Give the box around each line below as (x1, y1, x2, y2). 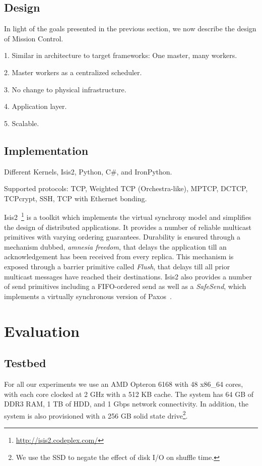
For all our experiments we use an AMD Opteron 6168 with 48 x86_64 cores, (4, 378, 243, 389)
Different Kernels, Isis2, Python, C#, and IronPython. (4, 166, 172, 177)
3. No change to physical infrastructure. (4, 84, 126, 94)
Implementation (4, 142, 89, 158)
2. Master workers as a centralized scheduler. (4, 67, 142, 77)
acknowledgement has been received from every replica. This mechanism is (4, 251, 234, 262)
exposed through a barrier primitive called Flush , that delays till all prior (4, 261, 230, 271)
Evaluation (4, 320, 80, 341)
